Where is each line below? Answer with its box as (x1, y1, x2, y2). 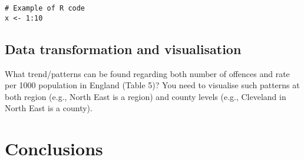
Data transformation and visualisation (5, 39, 242, 58)
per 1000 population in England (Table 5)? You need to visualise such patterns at (5, 79, 300, 91)
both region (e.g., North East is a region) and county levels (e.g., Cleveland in (5, 90, 286, 102)
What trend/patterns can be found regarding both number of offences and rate (5, 67, 290, 79)
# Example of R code (5, 4, 85, 12)
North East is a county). (5, 102, 92, 114)
